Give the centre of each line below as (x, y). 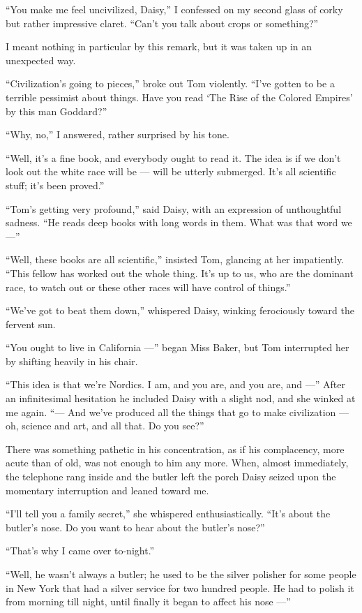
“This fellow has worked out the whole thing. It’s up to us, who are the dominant (180, 273)
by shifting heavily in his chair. (72, 361)
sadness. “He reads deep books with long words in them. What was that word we (179, 222)
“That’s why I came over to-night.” (80, 551)
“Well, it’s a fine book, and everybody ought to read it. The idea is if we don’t (173, 157)
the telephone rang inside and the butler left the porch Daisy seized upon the (171, 477)
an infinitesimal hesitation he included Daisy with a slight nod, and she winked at (181, 398)
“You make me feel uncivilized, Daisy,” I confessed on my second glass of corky (174, 9)
